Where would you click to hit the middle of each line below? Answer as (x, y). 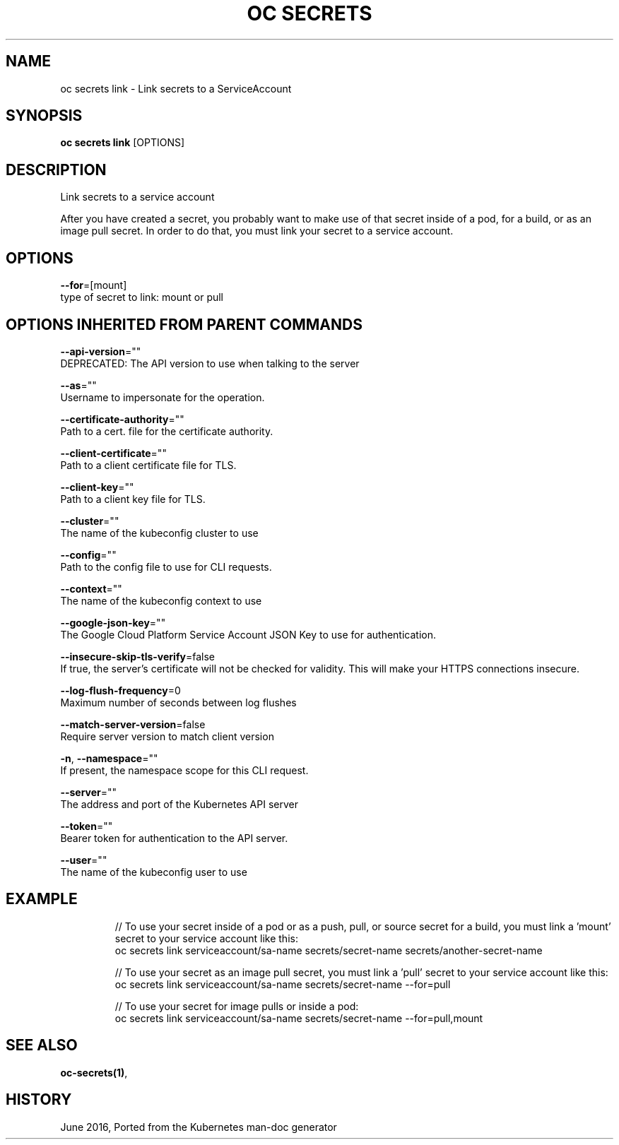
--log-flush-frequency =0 (120, 690)
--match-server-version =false (133, 724)
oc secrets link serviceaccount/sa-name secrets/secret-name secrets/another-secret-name (329, 950)
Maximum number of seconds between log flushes (178, 702)
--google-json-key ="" (113, 622)
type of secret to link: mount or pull (142, 297)
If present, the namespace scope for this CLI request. (184, 770)
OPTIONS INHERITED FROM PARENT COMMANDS (184, 324)
